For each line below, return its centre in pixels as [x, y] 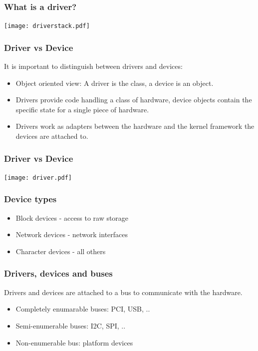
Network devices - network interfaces [72, 234]
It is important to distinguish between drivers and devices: [93, 66]
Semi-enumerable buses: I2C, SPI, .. [71, 325]
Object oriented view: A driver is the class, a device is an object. [115, 83]
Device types [30, 199]
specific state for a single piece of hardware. [82, 109]
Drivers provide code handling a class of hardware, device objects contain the [134, 100]
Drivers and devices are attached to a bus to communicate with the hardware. [123, 292]
